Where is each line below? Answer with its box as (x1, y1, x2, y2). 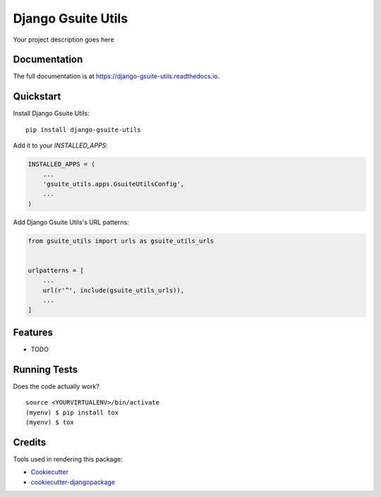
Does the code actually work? (13, 382, 100, 390)
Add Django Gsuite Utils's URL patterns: (13, 217, 130, 226)
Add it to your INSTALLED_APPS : (13, 141, 109, 150)
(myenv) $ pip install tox (25, 408, 119, 417)
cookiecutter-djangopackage (30, 477, 116, 486)
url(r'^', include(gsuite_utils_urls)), (42, 286, 185, 294)
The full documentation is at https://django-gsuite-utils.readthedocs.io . (13, 72, 220, 80)
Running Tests (13, 364, 78, 376)
